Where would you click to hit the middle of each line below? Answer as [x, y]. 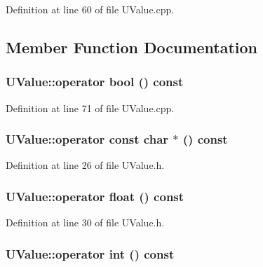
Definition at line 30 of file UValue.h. [85, 222]
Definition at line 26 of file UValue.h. [85, 165]
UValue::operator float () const [95, 196]
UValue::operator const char [87, 139]
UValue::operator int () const [90, 253]
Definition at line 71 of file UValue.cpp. [90, 108]
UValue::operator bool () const [95, 82]
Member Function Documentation [132, 47]
